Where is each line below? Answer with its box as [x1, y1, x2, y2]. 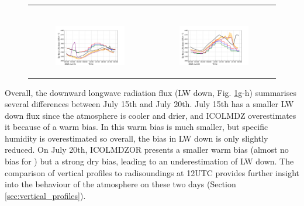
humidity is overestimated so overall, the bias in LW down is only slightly [5, 132, 268, 144]
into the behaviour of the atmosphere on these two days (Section [5, 178, 236, 190]
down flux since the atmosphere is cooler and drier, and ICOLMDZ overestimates [5, 109, 296, 121]
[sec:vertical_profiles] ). [5, 189, 86, 201]
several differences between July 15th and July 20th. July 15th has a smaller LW [5, 98, 294, 110]
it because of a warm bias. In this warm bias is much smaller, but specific [5, 121, 268, 133]
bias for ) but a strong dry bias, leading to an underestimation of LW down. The [5, 155, 294, 167]
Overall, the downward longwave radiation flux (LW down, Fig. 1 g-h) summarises [5, 86, 296, 98]
